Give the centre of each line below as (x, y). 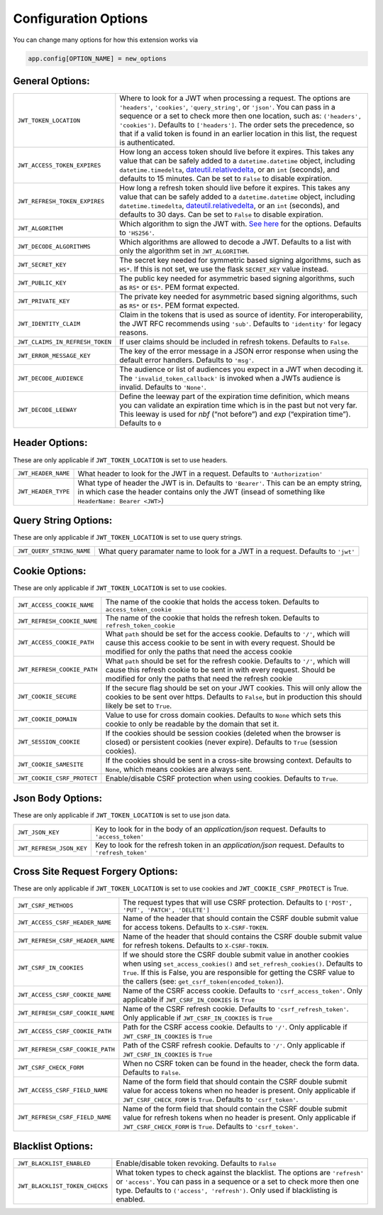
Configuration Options (81, 18)
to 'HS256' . (137, 233)
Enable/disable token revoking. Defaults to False (196, 1163)
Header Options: (50, 443)
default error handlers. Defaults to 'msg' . (187, 360)
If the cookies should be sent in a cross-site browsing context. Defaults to (229, 760)
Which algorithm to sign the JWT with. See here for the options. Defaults (240, 224)
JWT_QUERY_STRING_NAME (54, 551)
